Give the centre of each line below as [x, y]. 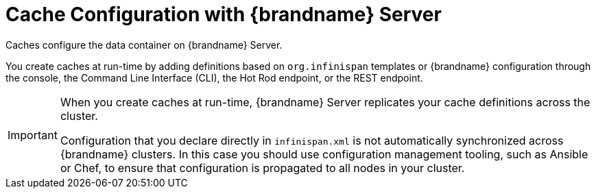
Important [33, 135]
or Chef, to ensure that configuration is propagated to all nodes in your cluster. [262, 168]
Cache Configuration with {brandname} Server [224, 14]
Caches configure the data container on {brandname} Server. [144, 45]
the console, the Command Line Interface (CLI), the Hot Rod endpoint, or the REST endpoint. [214, 77]
